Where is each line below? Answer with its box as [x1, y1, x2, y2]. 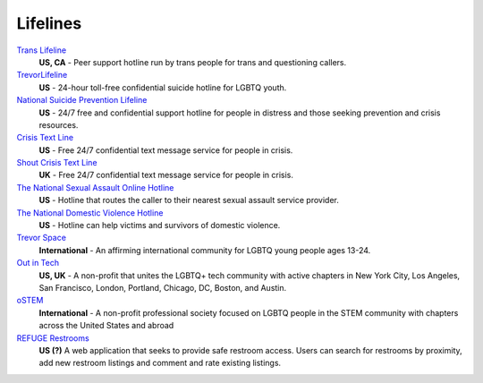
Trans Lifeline [16, 45, 67, 55]
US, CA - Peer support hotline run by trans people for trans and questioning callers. [38, 56, 347, 67]
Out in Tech [16, 258, 60, 268]
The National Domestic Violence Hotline [16, 207, 164, 218]
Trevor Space [16, 233, 67, 243]
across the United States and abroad [38, 320, 174, 331]
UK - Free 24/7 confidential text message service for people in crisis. [38, 170, 294, 181]
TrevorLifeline [16, 70, 68, 81]
